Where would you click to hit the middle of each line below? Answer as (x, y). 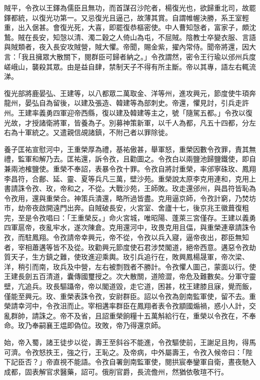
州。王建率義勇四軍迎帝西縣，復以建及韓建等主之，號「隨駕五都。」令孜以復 (128, 112)
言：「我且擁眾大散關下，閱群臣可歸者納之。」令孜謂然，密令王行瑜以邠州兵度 (130, 56)
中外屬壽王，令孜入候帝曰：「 (198, 352)
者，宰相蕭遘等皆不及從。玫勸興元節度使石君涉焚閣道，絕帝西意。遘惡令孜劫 (130, 247)
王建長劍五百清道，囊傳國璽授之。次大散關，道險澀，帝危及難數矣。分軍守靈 (130, 276)
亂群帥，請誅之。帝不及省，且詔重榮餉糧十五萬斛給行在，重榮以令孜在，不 (126, 315)
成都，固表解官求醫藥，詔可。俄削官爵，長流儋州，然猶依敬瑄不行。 (116, 371)
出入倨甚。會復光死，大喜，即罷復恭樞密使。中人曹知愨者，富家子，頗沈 (137, 27)
